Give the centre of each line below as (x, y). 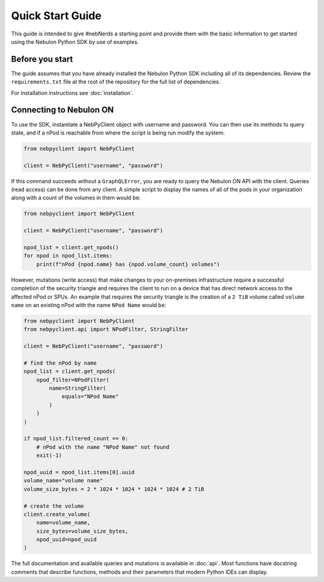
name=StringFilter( (77, 388)
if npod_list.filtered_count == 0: (76, 439)
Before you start (42, 59)
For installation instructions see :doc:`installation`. (72, 92)
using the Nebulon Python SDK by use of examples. (75, 41)
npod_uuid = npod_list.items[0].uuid (79, 472)
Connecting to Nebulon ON (62, 110)
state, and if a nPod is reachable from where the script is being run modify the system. (118, 133)
